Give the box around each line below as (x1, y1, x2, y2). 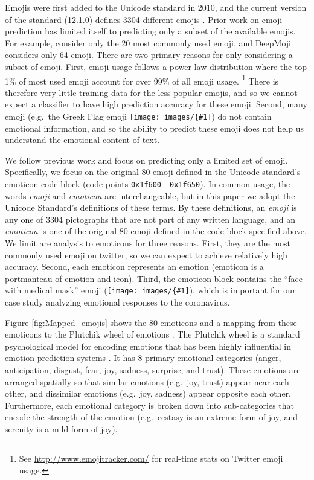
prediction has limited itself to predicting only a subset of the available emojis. (5, 25, 296, 37)
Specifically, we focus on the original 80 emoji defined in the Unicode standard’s (5, 165, 301, 178)
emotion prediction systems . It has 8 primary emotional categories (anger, (5, 351, 281, 364)
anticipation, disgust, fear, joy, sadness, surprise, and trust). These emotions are (5, 363, 301, 376)
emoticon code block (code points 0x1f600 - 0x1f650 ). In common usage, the (5, 178, 290, 190)
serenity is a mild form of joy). (5, 423, 118, 435)
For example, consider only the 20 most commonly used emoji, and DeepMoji (5, 36, 291, 49)
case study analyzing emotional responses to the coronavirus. (5, 296, 230, 309)
